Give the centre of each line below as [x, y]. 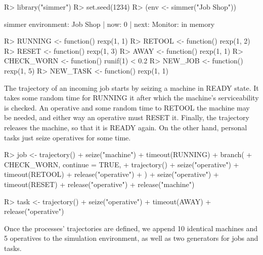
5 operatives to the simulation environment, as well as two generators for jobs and [131, 238]
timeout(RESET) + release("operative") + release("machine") [99, 184]
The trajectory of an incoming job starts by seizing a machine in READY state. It [131, 87]
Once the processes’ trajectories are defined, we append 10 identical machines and [131, 228]
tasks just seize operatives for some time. [68, 137]
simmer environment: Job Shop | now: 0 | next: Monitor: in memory [109, 24]
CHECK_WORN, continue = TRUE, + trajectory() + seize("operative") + [122, 164]
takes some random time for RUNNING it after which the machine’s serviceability [131, 98]
